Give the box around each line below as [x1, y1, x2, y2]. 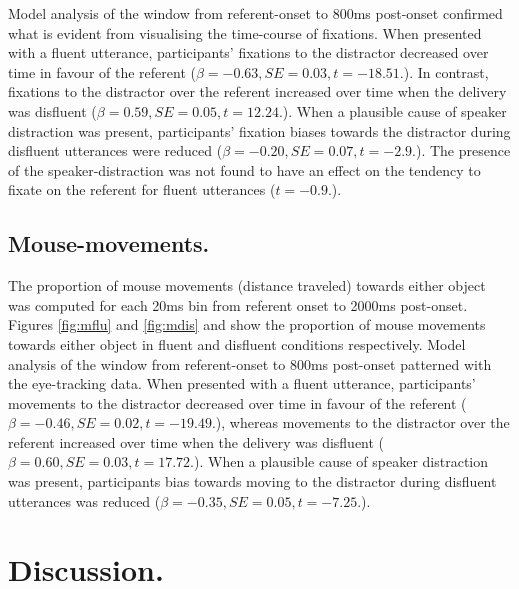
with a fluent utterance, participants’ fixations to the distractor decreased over [8, 42, 489, 63]
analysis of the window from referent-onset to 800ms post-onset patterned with [8, 353, 492, 374]
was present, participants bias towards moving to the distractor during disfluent [8, 471, 497, 492]
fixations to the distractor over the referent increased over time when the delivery [8, 81, 507, 102]
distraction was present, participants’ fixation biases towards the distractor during [8, 120, 511, 141]
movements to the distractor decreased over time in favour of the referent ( [8, 392, 467, 413]
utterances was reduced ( [8, 490, 161, 511]
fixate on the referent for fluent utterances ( [8, 179, 276, 200]
